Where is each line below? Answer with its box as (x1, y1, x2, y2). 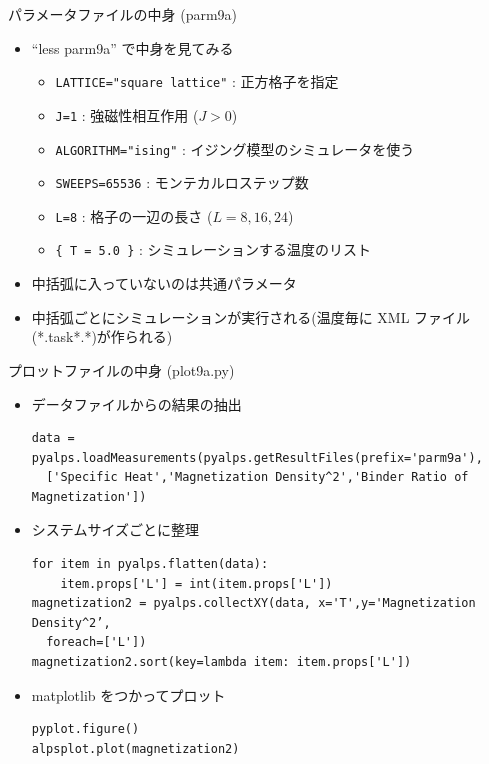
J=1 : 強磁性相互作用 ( (55, 104, 199, 125)
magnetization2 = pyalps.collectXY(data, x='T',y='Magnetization (31, 596, 476, 611)
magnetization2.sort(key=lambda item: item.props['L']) (31, 655, 412, 670)
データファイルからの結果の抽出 (31, 393, 242, 414)
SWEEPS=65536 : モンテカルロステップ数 (55, 172, 309, 193)
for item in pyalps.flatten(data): (31, 557, 269, 572)
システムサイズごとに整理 (31, 519, 199, 540)
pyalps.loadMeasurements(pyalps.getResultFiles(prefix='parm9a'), (31, 450, 483, 465)
